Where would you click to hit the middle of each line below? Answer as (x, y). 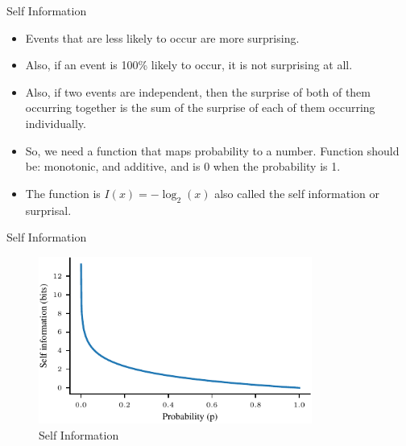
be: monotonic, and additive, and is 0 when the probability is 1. (183, 166)
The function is (63, 193)
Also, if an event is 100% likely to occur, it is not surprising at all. (189, 65)
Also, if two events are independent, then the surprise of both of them (198, 91)
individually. (56, 123)
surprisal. (48, 210)
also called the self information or (297, 193)
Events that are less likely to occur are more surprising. (162, 37)
